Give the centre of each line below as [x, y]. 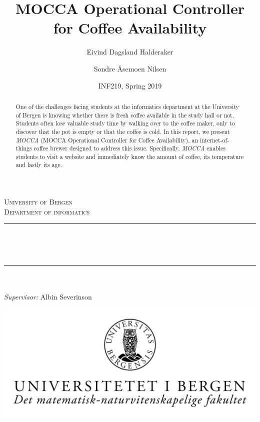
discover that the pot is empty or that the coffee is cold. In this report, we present [123, 131]
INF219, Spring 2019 [130, 85]
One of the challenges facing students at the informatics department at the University [127, 106]
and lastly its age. [39, 165]
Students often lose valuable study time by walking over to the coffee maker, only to [125, 123]
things [24, 148]
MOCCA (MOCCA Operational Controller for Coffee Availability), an [107, 140]
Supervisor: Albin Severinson [48, 296]
